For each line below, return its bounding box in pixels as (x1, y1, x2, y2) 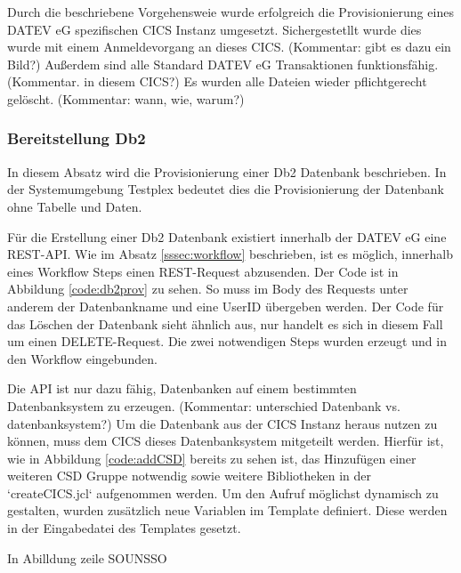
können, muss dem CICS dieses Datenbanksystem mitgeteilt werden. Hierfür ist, (7, 432, 444, 450)
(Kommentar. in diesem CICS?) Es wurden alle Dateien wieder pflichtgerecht (7, 72, 427, 91)
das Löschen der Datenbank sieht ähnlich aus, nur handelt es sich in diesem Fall (7, 314, 443, 333)
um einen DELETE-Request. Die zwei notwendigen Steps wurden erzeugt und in (7, 332, 447, 351)
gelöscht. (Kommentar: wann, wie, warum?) (7, 89, 245, 108)
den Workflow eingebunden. (7, 349, 158, 367)
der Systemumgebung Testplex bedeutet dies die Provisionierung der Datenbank (7, 180, 444, 198)
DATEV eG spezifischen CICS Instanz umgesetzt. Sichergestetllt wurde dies (7, 20, 422, 38)
